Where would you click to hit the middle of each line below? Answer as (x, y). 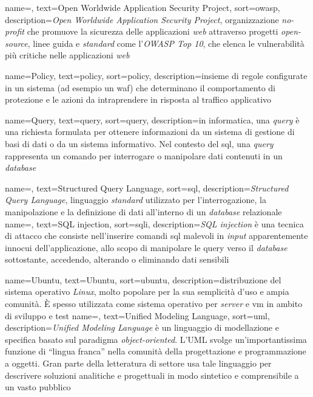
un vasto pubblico (38, 387)
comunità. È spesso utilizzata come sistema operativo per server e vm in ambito (154, 304)
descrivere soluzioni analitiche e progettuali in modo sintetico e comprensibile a (152, 375)
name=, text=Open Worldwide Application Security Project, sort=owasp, (143, 7)
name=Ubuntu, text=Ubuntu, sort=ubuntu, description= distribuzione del (143, 279)
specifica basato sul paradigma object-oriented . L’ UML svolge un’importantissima (156, 339)
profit (15, 31)
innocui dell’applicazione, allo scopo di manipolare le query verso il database (146, 247)
